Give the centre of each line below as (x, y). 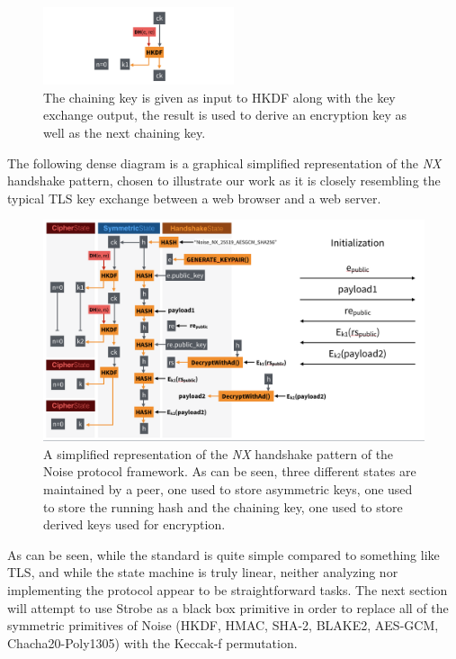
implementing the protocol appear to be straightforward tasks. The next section (228, 589)
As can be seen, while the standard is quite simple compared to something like (224, 554)
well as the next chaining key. (125, 132)
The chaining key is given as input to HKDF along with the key (219, 97)
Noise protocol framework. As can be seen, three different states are (230, 471)
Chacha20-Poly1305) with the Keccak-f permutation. (152, 642)
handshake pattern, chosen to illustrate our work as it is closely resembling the (224, 181)
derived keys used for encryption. (134, 524)
